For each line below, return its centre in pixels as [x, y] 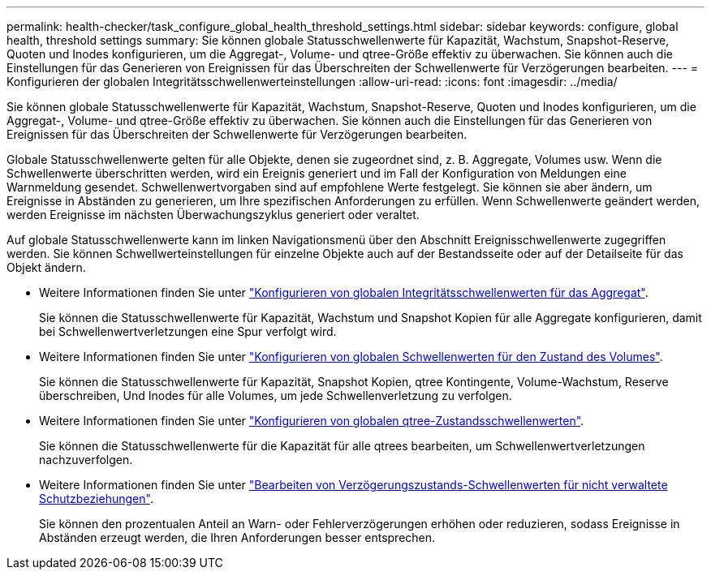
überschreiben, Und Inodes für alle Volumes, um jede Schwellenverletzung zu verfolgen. [276, 395]
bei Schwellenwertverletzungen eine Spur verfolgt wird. [188, 331]
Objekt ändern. [46, 267]
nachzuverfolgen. [86, 460]
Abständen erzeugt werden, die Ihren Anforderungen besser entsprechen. [237, 537]
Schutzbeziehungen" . [96, 499]
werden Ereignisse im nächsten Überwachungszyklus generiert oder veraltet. [213, 215]
